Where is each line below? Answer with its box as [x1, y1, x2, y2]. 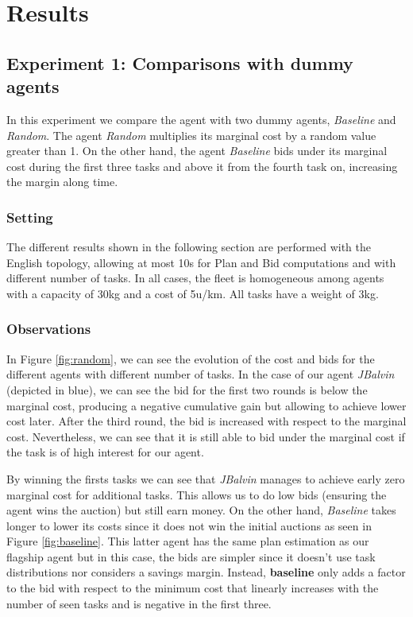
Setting [6, 207, 53, 227]
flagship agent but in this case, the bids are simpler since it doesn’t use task [6, 548, 376, 565]
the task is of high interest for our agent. [6, 444, 204, 460]
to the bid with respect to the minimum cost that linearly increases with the [6, 580, 379, 596]
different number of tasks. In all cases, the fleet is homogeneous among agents [6, 270, 384, 286]
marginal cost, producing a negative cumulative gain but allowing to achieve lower [6, 397, 407, 413]
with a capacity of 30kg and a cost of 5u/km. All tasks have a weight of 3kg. [6, 285, 379, 301]
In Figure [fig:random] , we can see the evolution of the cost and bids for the [6, 350, 375, 367]
